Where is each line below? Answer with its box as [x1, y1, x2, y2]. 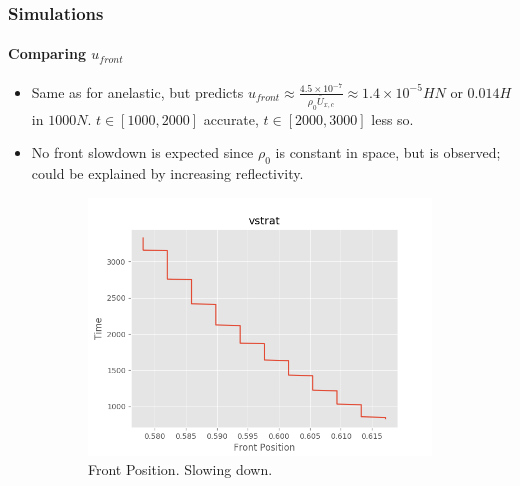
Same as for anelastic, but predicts [31, 81, 244, 102]
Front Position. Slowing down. [88, 459, 273, 480]
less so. [371, 108, 414, 129]
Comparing [8, 43, 86, 64]
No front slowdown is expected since [31, 142, 254, 163]
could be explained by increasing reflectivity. [31, 162, 304, 183]
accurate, [203, 108, 259, 129]
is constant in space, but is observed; [275, 142, 501, 163]
